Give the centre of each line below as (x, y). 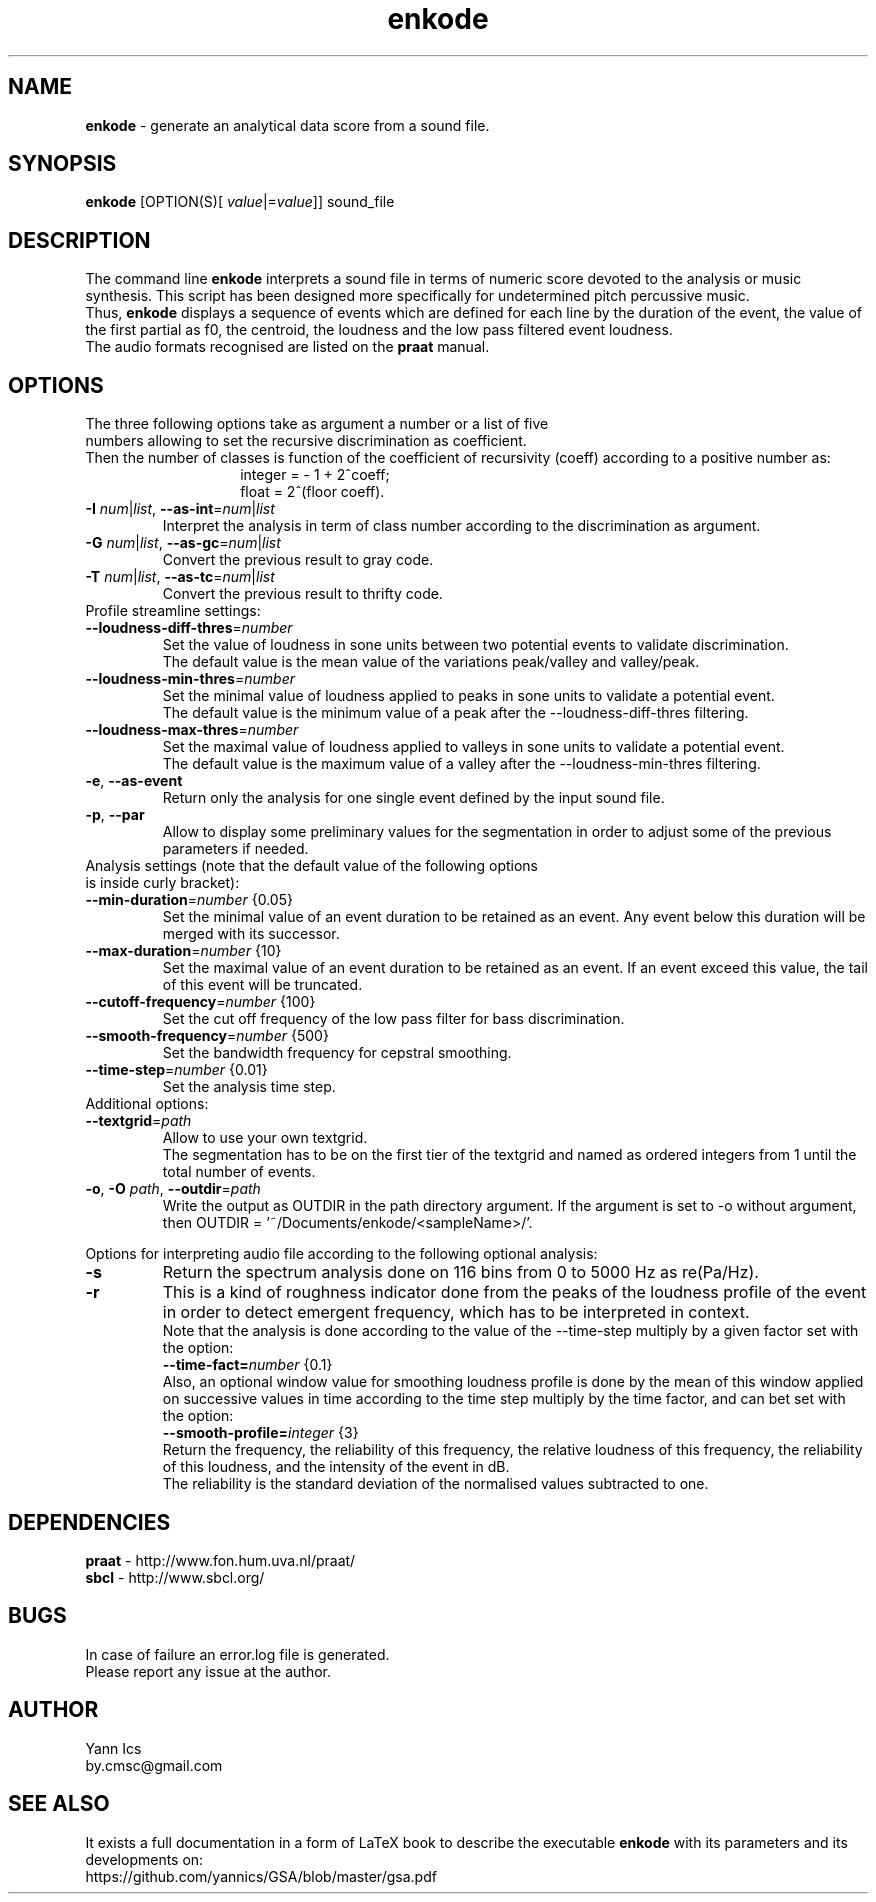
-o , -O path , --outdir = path (173, 1189)
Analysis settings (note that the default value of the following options (311, 866)
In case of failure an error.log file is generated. (237, 1654)
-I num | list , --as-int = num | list (180, 509)
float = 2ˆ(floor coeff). (312, 492)
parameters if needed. (235, 849)
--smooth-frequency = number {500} (207, 1036)
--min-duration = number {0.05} (189, 900)
